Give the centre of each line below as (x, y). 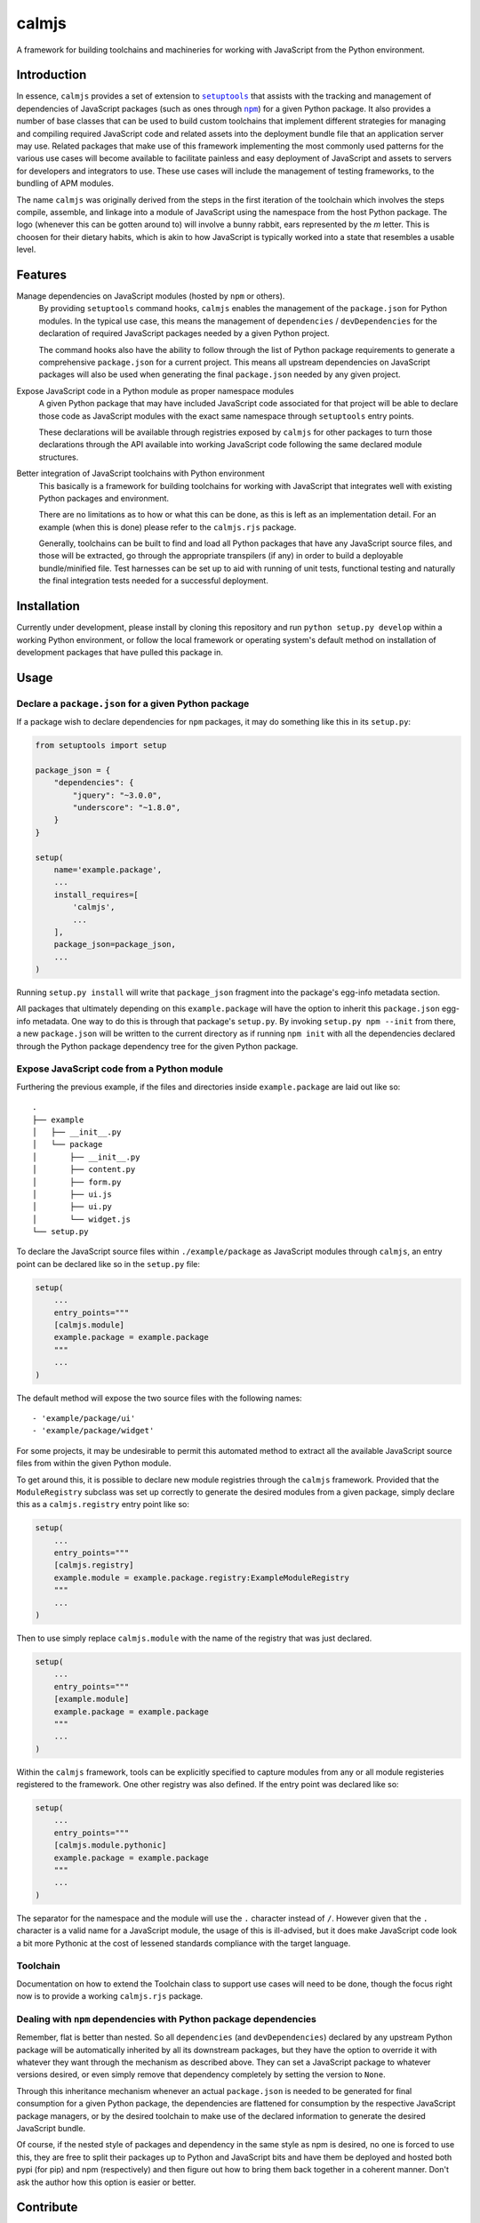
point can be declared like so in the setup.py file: (108, 1264)
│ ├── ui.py (72, 1207)
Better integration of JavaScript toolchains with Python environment (141, 473)
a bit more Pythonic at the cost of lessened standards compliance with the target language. (184, 1943)
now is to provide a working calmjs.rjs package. (110, 1996)
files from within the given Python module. (94, 1464)
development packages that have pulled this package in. (120, 652)
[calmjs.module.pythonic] (110, 1846)
